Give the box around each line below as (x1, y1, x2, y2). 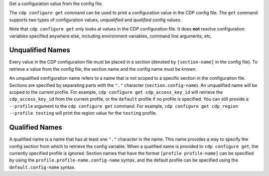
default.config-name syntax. (9, 164, 76, 170)
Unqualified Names (9, 46, 70, 54)
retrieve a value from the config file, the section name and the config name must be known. (9, 66, 197, 72)
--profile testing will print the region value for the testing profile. (9, 110, 157, 116)
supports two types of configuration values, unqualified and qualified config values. (9, 16, 182, 22)
